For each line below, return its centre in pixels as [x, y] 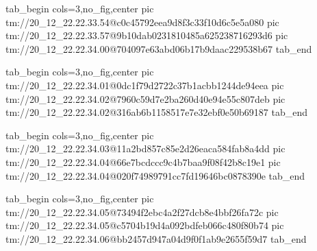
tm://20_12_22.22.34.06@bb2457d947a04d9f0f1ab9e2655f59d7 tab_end [156, 238]
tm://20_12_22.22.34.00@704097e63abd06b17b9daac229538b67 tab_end [159, 48]
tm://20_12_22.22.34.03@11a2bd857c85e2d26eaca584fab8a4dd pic [145, 148]
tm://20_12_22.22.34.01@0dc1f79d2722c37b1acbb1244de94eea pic [145, 85]
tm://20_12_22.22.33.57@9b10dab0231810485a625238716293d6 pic [147, 35]
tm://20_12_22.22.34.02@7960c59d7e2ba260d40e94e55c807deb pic [145, 98]
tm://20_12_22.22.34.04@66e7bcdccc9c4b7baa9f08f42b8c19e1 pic [143, 162]
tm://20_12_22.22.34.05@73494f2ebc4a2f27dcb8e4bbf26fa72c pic [142, 212]
